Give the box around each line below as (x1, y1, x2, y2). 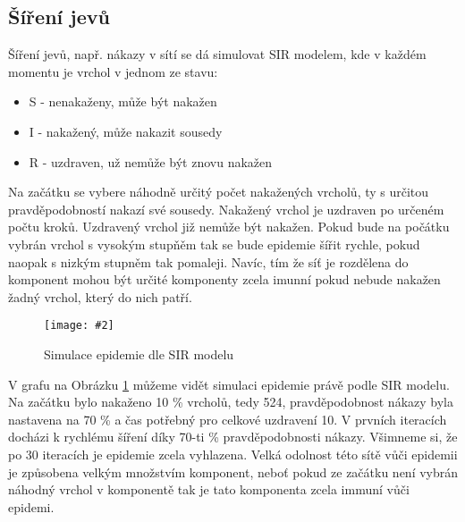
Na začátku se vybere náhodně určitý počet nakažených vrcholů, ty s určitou (8, 182, 429, 201)
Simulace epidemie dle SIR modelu (44, 344, 234, 363)
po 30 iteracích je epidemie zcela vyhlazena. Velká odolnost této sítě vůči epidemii (8, 444, 458, 463)
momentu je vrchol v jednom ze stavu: (8, 62, 218, 80)
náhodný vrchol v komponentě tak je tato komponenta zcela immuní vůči (8, 480, 410, 499)
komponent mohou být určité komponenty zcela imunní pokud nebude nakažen (8, 270, 441, 289)
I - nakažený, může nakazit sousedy (29, 122, 223, 140)
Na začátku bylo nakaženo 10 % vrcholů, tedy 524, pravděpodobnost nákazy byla (8, 392, 453, 411)
